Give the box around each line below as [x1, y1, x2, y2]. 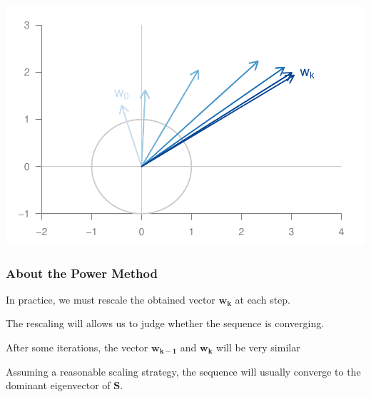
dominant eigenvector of [6, 378, 111, 393]
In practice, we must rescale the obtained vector [6, 292, 215, 306]
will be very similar [216, 340, 300, 354]
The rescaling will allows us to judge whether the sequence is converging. [6, 316, 325, 331]
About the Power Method [6, 264, 158, 282]
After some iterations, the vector [6, 340, 148, 354]
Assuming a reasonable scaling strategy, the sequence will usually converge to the [6, 364, 361, 378]
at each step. [235, 292, 290, 306]
